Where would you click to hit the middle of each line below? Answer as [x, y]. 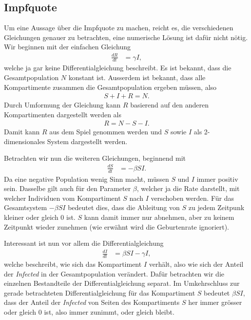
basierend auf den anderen [169, 105]
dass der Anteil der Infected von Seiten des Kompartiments [92, 302]
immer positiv [217, 179]
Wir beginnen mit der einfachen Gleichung [67, 47]
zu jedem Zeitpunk [216, 207]
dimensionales [25, 141]
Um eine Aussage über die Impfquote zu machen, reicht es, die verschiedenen [119, 28]
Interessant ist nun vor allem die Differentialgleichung [84, 243]
